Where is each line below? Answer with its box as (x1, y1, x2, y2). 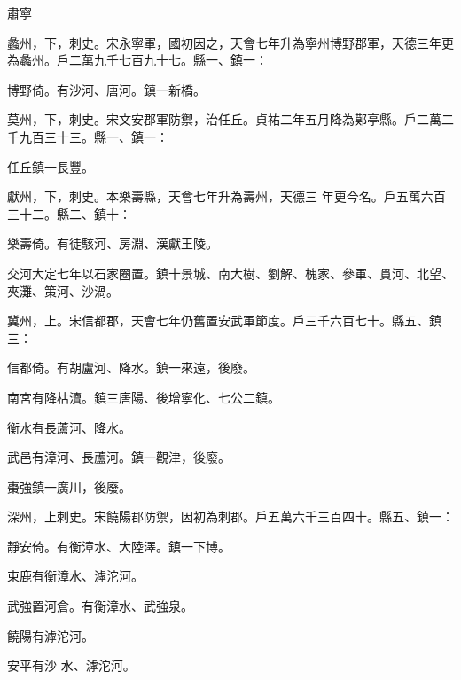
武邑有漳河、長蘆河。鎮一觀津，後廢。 (7, 448, 230, 466)
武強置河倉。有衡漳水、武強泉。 (7, 597, 193, 615)
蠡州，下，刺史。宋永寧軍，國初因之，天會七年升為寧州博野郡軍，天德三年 (7, 33, 441, 51)
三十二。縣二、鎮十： (7, 204, 131, 223)
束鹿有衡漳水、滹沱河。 (7, 567, 144, 585)
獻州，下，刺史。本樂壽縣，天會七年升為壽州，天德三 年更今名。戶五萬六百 (7, 187, 446, 206)
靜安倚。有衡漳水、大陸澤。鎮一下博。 (7, 536, 230, 555)
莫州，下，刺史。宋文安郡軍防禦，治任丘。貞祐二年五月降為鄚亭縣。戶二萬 (7, 110, 441, 129)
